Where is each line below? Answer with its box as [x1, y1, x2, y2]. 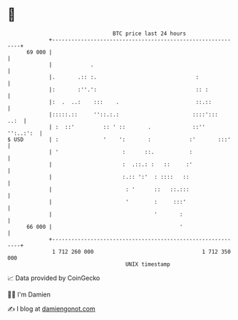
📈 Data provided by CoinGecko [7, 274, 100, 282]
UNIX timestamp [125, 260, 171, 268]
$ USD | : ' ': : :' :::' [7, 135, 232, 143]
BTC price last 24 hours [113, 30, 187, 37]
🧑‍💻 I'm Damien [7, 290, 51, 299]
